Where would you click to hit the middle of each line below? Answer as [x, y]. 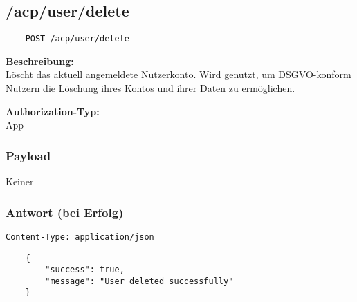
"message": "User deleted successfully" [139, 281]
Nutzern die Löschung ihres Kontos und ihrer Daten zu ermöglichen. [150, 88]
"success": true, [85, 270]
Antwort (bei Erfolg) [65, 212]
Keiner [20, 181]
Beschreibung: [40, 60]
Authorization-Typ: [53, 111]
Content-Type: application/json [80, 237]
